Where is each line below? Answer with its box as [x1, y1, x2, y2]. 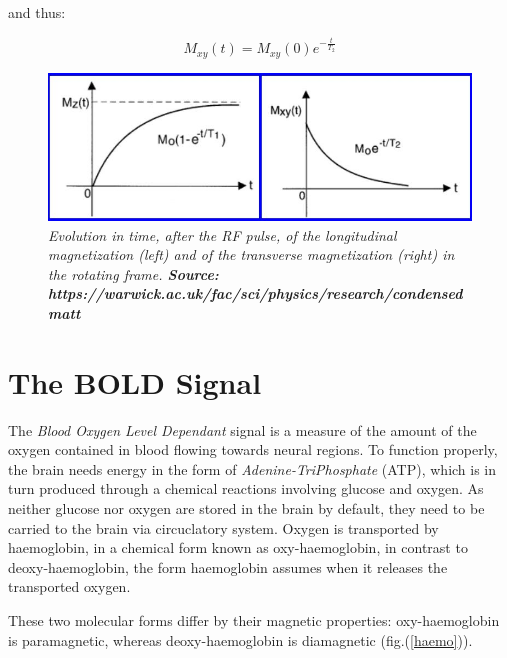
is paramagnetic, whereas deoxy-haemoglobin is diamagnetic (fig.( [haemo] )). [8, 629, 473, 650]
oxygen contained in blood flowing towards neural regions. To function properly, [8, 439, 498, 460]
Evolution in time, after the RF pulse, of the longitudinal [48, 224, 397, 245]
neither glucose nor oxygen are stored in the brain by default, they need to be [8, 498, 485, 519]
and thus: [8, 2, 66, 22]
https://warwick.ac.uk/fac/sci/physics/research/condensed [48, 283, 463, 304]
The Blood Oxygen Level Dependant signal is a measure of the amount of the [8, 419, 477, 440]
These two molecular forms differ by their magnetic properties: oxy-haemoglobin [8, 609, 500, 630]
